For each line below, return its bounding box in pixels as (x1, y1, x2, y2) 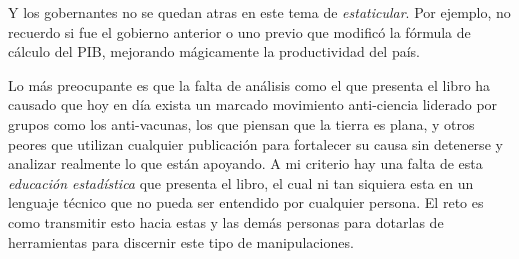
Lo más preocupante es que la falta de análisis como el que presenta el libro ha (8, 74, 491, 95)
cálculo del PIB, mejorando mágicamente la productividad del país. (8, 41, 421, 62)
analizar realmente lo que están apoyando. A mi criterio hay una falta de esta (8, 153, 483, 174)
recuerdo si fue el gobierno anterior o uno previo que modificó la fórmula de (8, 21, 471, 42)
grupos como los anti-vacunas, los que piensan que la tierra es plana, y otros (8, 113, 475, 134)
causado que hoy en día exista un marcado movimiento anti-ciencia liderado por (8, 94, 498, 115)
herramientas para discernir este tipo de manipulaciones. (8, 231, 354, 252)
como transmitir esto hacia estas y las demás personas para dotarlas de (8, 211, 444, 232)
